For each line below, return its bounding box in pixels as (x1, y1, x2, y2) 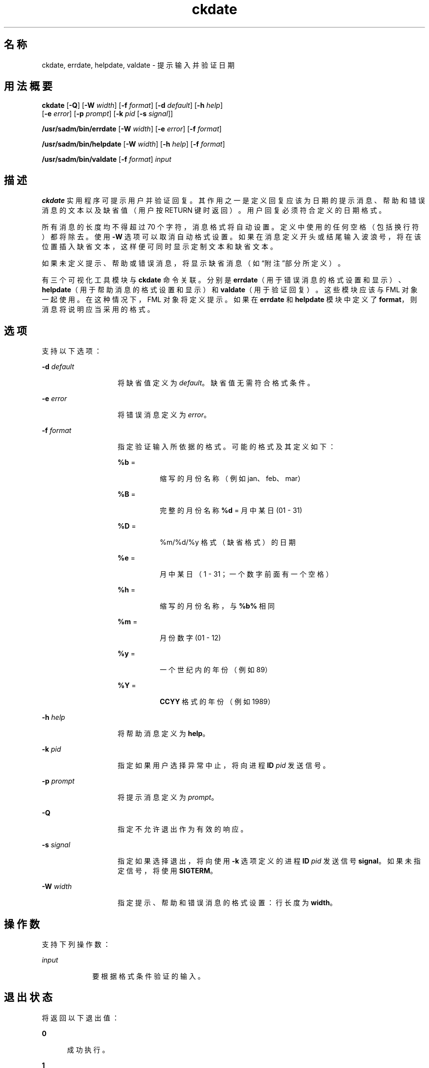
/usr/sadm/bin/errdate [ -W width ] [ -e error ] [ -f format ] (42, 125, 222, 133)
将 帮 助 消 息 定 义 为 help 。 (118, 729, 210, 738)
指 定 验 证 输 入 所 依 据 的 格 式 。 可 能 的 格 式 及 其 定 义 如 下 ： (118, 442, 335, 451)
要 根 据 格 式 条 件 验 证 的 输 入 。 (92, 971, 205, 980)
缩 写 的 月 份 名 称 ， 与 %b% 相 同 (160, 602, 275, 610)
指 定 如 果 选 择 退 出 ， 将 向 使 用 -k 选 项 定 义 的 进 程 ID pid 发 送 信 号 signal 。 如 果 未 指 (118, 857, 421, 865)
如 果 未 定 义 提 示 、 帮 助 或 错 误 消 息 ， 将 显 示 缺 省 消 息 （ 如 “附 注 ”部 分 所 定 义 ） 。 (42, 259, 345, 268)
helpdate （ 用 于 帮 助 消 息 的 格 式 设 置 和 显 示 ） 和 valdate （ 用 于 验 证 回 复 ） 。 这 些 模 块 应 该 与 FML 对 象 (42, 285, 418, 294)
